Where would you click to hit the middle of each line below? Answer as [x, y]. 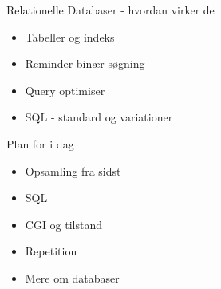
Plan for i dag [40, 143]
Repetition [51, 251]
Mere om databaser [72, 277]
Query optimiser [65, 90]
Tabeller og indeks [70, 36]
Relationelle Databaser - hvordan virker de [110, 10]
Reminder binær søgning [85, 63]
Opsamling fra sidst [73, 170]
